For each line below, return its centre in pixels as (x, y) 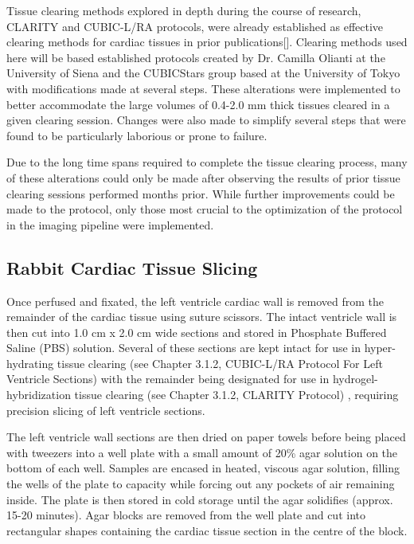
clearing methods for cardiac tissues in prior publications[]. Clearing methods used (207, 42)
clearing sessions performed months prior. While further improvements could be (201, 193)
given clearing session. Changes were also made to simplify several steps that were (206, 120)
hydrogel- (355, 379)
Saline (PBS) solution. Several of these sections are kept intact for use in (184, 348)
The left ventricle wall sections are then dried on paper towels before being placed (206, 437)
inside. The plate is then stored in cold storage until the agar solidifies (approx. (200, 499)
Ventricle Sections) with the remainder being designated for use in (168, 379)
